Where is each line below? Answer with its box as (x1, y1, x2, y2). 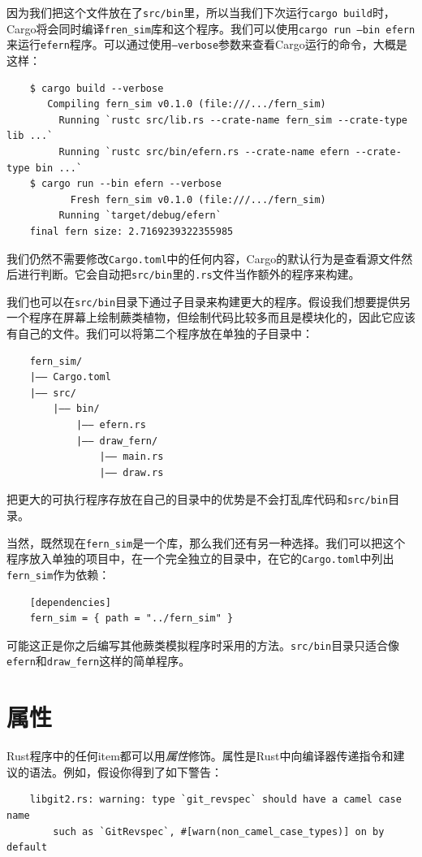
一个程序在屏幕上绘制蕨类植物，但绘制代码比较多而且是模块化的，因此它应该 (6, 309, 416, 326)
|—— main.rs (99, 451, 164, 463)
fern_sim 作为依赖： (6, 565, 110, 582)
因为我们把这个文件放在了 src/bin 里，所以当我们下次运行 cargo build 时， (6, 4, 395, 20)
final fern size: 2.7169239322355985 (29, 225, 234, 237)
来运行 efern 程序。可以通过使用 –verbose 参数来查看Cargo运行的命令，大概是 (6, 36, 407, 53)
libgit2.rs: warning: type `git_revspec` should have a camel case (29, 794, 402, 806)
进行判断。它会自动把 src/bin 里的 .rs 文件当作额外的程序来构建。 (17, 266, 360, 283)
